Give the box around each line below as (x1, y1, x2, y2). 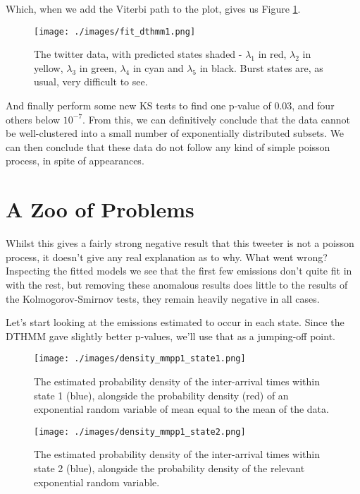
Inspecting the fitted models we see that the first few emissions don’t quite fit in (6, 263, 352, 278)
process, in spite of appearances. (6, 153, 144, 168)
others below (6, 112, 61, 126)
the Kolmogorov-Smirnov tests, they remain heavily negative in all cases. (6, 291, 320, 306)
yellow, (34, 60, 63, 75)
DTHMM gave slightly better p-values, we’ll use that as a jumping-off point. (6, 328, 335, 343)
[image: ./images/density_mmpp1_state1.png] (34, 354, 246, 364)
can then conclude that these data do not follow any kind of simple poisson (6, 139, 330, 154)
